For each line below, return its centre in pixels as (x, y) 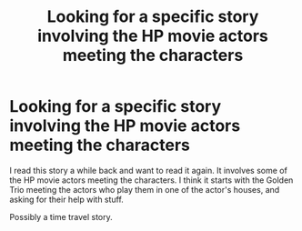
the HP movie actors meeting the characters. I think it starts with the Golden (151, 180)
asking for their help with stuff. (67, 199)
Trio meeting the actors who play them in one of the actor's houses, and (145, 189)
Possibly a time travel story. (61, 216)
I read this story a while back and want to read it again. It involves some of (149, 170)
